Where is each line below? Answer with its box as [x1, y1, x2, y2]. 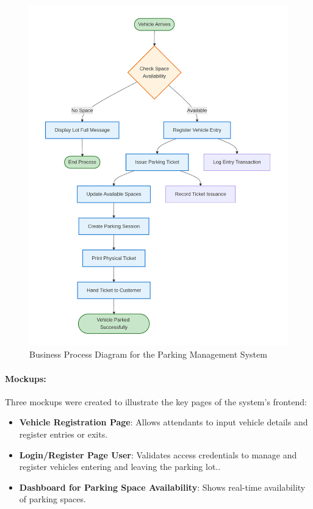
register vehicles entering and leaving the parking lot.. [19, 460, 221, 473]
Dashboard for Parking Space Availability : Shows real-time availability [19, 480, 306, 493]
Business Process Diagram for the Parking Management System [29, 348, 267, 361]
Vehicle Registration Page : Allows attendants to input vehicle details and [19, 416, 308, 428]
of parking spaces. [19, 493, 86, 505]
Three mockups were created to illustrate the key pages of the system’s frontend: [5, 395, 307, 408]
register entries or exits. [19, 427, 108, 440]
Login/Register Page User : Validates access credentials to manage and [19, 448, 297, 461]
